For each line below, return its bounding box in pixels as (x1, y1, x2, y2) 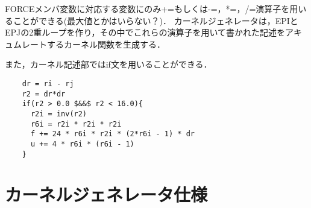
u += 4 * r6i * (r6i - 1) (30, 139, 134, 148)
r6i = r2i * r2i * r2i (30, 119, 122, 128)
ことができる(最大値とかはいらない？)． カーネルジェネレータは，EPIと (13, 14, 298, 27)
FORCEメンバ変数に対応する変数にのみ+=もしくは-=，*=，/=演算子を (5, 2, 290, 14)
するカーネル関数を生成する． (46, 37, 165, 50)
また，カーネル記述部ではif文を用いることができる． (5, 58, 212, 71)
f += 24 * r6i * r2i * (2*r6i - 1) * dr (30, 130, 195, 139)
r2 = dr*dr (22, 89, 66, 98)
